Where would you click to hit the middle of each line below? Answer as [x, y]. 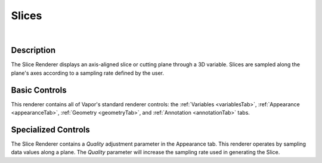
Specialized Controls [50, 129]
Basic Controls [39, 90]
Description [33, 50]
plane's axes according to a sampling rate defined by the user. [87, 73]
